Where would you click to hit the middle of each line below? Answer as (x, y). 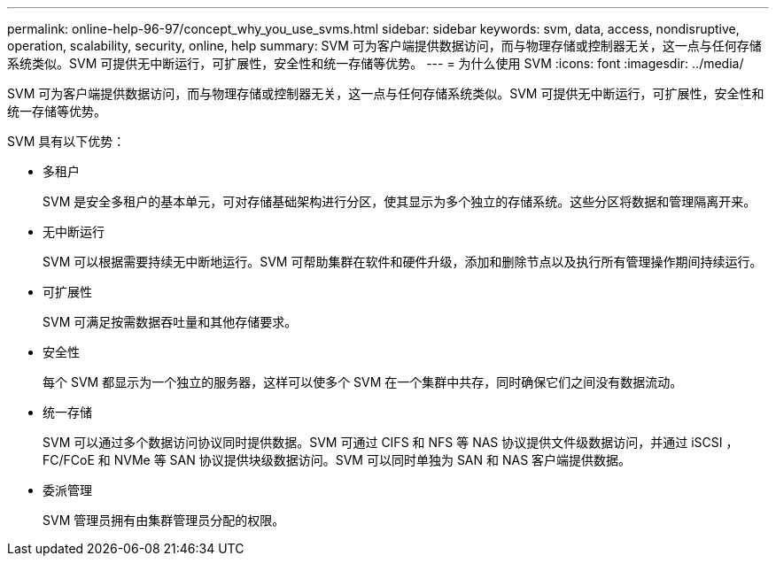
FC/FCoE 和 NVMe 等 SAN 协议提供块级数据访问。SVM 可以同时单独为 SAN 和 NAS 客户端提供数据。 (337, 460)
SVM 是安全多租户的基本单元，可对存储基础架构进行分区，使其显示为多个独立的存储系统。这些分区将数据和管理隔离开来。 (400, 201)
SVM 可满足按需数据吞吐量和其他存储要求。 (170, 322)
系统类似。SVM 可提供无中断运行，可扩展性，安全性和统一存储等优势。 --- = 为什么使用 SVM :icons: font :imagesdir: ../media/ (376, 63)
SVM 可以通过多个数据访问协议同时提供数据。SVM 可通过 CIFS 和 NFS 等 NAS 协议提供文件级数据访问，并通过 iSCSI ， (391, 442)
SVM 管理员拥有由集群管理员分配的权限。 (164, 520)
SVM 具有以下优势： (66, 141)
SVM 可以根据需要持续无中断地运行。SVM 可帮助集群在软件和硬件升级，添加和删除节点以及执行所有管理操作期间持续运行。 (403, 262)
